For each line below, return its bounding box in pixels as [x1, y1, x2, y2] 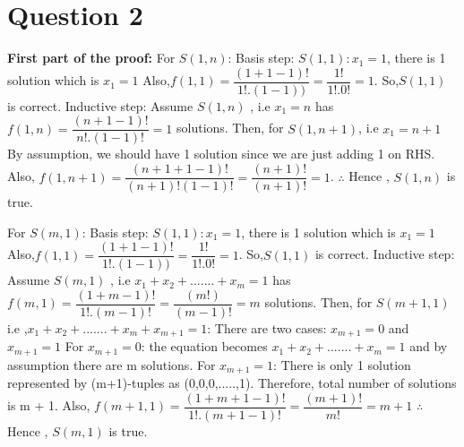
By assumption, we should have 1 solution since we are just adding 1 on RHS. [7, 144, 435, 163]
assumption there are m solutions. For [7, 355, 216, 374]
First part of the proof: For [7, 48, 176, 67]
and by [409, 337, 448, 356]
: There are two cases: [207, 319, 327, 337]
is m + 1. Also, [7, 396, 90, 415]
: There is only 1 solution [273, 355, 411, 374]
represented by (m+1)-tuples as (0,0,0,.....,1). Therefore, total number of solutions [7, 374, 457, 392]
